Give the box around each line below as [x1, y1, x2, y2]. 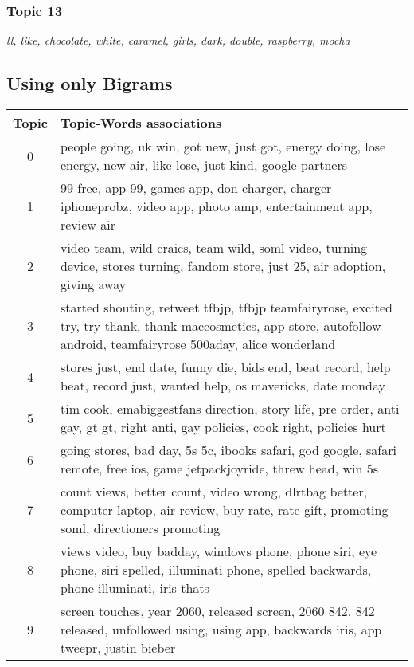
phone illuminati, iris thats [60, 579, 209, 598]
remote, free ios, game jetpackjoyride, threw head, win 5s [60, 459, 378, 478]
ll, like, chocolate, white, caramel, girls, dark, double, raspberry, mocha [6, 32, 350, 49]
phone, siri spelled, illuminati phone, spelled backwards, [60, 560, 372, 579]
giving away [60, 275, 127, 294]
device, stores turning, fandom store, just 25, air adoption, [60, 257, 386, 276]
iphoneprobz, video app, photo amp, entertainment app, [60, 197, 373, 216]
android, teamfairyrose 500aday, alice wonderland [60, 335, 336, 354]
